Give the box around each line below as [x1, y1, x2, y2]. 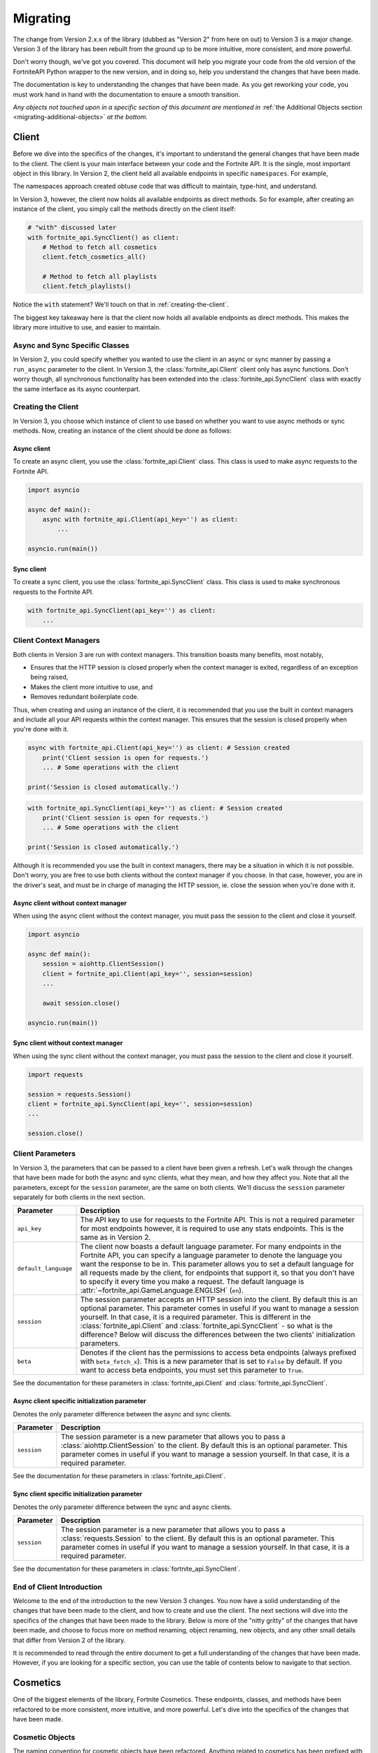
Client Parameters [13, 1149, 76, 1158]
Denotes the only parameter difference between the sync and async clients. [13, 1503, 232, 1511]
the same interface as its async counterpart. [13, 384, 141, 393]
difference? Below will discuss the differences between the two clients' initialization [80, 1329, 356, 1339]
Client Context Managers [13, 635, 101, 645]
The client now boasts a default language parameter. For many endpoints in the [80, 1242, 342, 1252]
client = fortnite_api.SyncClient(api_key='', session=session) [27, 1099, 253, 1108]
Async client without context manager [13, 898, 127, 907]
